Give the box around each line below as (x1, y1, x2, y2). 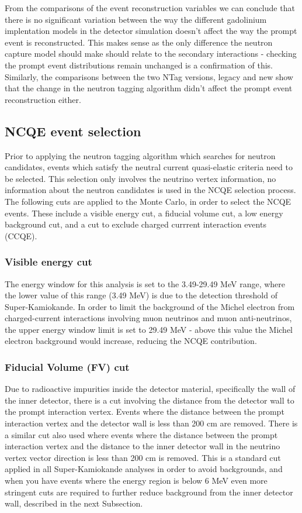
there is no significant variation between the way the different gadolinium (5, 13, 267, 25)
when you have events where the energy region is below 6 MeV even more (5, 474, 268, 487)
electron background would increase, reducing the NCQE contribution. (5, 335, 257, 347)
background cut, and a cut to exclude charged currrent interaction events (5, 218, 266, 230)
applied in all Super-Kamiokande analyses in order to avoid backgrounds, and (5, 463, 283, 475)
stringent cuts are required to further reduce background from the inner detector (5, 486, 293, 498)
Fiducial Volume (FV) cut (5, 360, 130, 374)
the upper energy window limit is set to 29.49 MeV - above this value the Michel (5, 323, 293, 335)
